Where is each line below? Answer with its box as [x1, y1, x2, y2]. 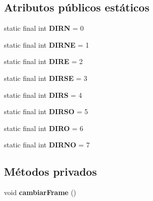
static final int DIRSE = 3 [4, 72, 87, 83]
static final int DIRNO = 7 [4, 139, 90, 150]
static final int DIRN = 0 [4, 23, 84, 33]
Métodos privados [4, 164, 97, 179]
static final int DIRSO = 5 [4, 106, 88, 117]
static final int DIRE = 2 [4, 56, 83, 67]
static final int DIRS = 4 [4, 89, 82, 100]
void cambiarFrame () [4, 187, 76, 198]
